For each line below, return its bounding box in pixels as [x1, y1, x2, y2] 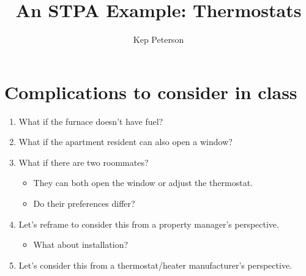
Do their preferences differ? [33, 197, 135, 210]
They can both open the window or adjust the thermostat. [33, 176, 253, 189]
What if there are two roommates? [18, 155, 149, 168]
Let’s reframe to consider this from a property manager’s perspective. [18, 217, 279, 230]
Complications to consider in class [4, 79, 297, 104]
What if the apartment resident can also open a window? [18, 135, 233, 148]
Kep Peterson [133, 33, 184, 46]
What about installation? [33, 238, 129, 251]
